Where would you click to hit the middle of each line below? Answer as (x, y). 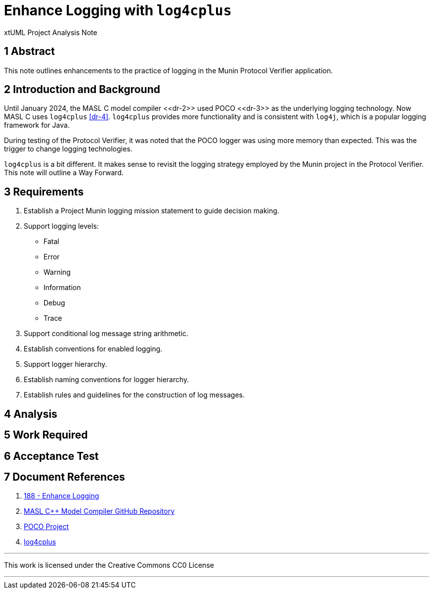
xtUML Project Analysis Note (51, 32)
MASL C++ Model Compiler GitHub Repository (99, 511)
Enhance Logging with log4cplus (118, 10)
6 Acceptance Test (51, 456)
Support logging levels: (61, 226)
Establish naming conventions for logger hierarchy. (107, 380)
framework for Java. (37, 125)
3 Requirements (44, 192)
